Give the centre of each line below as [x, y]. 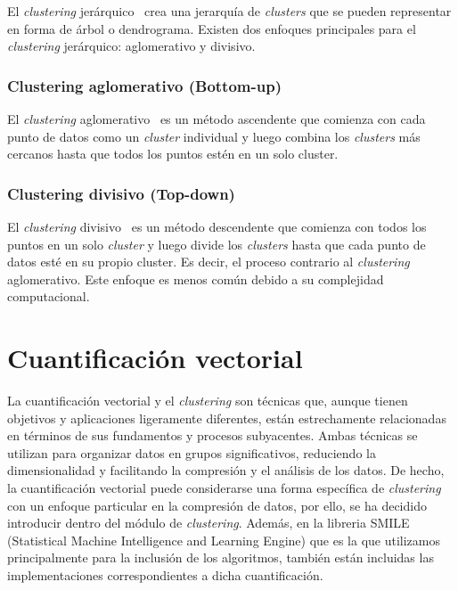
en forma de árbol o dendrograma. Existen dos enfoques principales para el [212, 28]
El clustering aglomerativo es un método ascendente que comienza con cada [217, 119]
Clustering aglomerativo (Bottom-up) [144, 85]
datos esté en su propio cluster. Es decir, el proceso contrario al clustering [209, 262]
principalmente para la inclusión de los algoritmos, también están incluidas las [221, 557]
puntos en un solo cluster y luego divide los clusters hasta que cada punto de [217, 244]
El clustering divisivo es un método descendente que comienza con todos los [217, 226]
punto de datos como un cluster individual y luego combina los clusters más [214, 136]
